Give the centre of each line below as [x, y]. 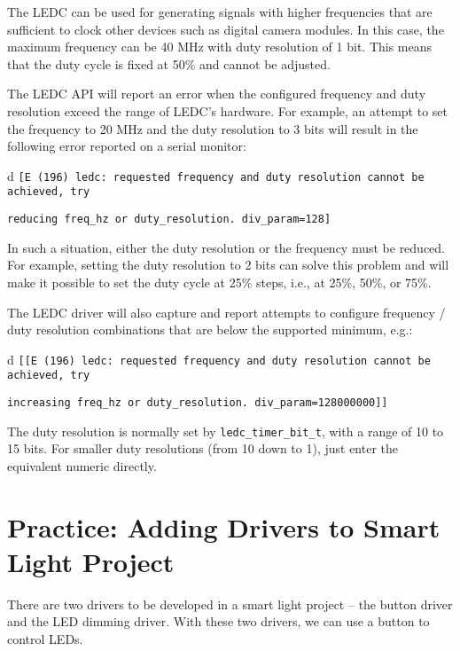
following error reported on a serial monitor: [127, 146]
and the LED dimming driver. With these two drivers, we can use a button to [218, 621]
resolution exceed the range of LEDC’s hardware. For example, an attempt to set [228, 110]
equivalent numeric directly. [82, 465]
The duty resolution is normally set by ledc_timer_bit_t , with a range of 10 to [226, 431]
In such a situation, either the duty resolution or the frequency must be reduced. [226, 247]
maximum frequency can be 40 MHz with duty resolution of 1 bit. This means [220, 47]
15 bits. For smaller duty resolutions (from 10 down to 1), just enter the [203, 448]
